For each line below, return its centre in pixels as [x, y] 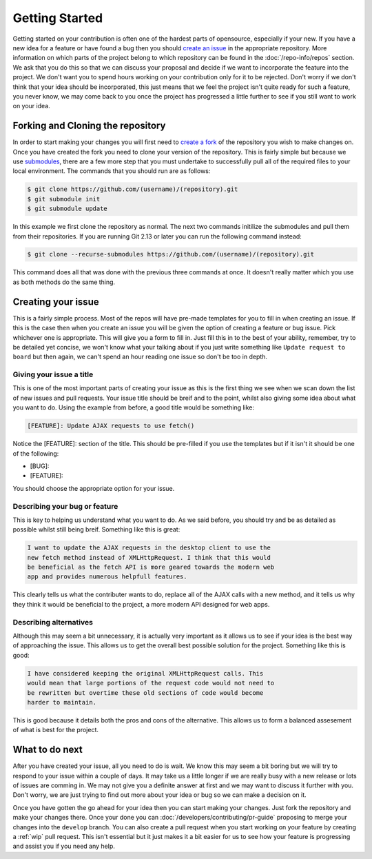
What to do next [48, 750]
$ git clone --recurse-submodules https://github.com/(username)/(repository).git [171, 254]
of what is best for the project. [56, 730]
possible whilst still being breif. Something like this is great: [96, 529]
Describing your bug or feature [65, 506]
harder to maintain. [62, 702]
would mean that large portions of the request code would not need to [151, 683]
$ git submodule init [64, 199]
